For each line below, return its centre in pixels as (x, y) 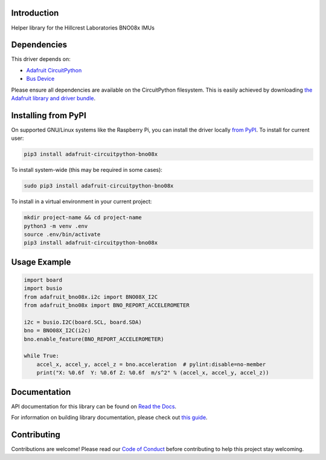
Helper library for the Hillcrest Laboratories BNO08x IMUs (83, 28)
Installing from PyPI (49, 115)
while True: (42, 356)
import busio (43, 288)
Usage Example (41, 262)
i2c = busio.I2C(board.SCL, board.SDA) (83, 322)
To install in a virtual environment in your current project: (81, 201)
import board (43, 280)
